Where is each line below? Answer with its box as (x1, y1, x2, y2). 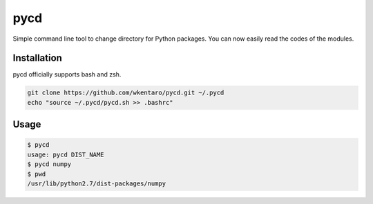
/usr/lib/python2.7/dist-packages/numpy (27, 179, 166, 187)
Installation (12, 52, 62, 64)
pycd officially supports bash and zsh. (12, 70, 122, 79)
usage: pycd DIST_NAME (27, 150, 104, 159)
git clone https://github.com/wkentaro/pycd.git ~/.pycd (27, 89, 224, 96)
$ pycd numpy (27, 161, 72, 168)
